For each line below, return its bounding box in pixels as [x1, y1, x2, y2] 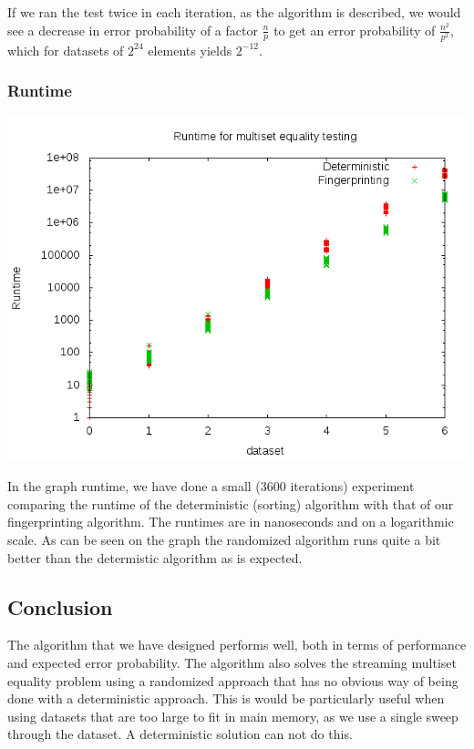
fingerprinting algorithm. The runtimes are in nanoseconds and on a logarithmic [7, 512, 454, 531]
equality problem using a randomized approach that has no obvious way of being [7, 671, 459, 690]
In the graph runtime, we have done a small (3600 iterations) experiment [7, 477, 415, 496]
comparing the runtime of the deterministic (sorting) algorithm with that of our [7, 494, 454, 513]
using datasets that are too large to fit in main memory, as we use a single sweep [7, 706, 459, 725]
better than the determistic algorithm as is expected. [7, 548, 303, 567]
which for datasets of [7, 40, 124, 59]
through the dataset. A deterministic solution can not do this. [7, 724, 353, 744]
